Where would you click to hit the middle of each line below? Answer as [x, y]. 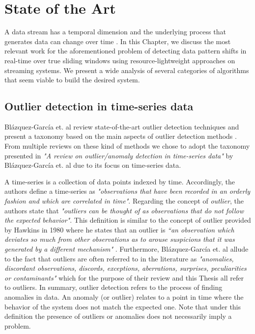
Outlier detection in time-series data [99, 106]
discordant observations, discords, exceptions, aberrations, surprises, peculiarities [126, 268]
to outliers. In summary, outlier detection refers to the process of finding [113, 287]
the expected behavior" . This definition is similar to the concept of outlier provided [128, 220]
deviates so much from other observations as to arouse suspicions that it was [120, 239]
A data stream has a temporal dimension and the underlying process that [115, 32]
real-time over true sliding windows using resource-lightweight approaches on [120, 60]
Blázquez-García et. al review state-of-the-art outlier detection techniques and [122, 126]
